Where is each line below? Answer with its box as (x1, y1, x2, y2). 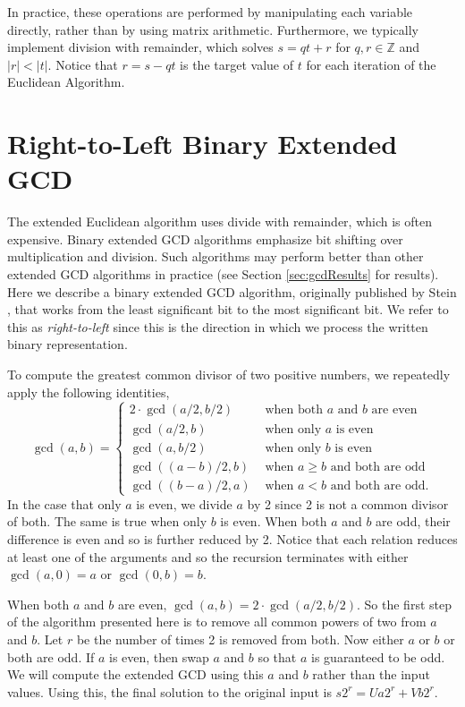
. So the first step (357, 594, 452, 613)
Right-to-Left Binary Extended (7, 125, 398, 162)
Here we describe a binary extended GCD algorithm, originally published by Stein (7, 282, 457, 301)
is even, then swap (109, 647, 209, 666)
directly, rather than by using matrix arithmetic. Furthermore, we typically (7, 20, 418, 38)
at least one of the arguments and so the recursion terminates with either (7, 547, 409, 566)
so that (258, 647, 297, 666)
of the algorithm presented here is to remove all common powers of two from (7, 612, 427, 631)
